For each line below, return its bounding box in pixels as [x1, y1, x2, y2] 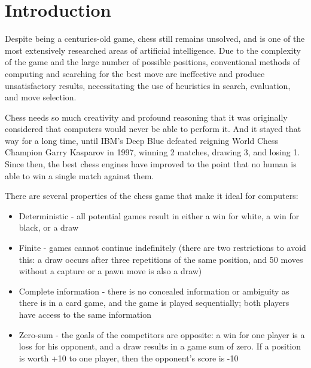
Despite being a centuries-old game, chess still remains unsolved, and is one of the [5, 32, 305, 45]
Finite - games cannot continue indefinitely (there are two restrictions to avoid [19, 241, 306, 254]
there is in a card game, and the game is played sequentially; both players [19, 296, 289, 309]
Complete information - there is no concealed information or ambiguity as [19, 284, 289, 297]
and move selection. [5, 91, 77, 103]
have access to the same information [19, 308, 151, 320]
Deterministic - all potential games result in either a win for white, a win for [19, 209, 300, 222]
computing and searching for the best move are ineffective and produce [5, 67, 265, 79]
